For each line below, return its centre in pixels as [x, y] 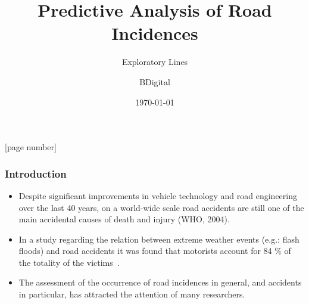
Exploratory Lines [155, 62]
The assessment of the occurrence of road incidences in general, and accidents [160, 282]
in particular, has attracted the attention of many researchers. [132, 294]
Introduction [36, 173]
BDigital [155, 81]
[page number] [31, 147]
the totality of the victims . [69, 262]
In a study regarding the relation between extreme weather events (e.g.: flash [159, 239]
